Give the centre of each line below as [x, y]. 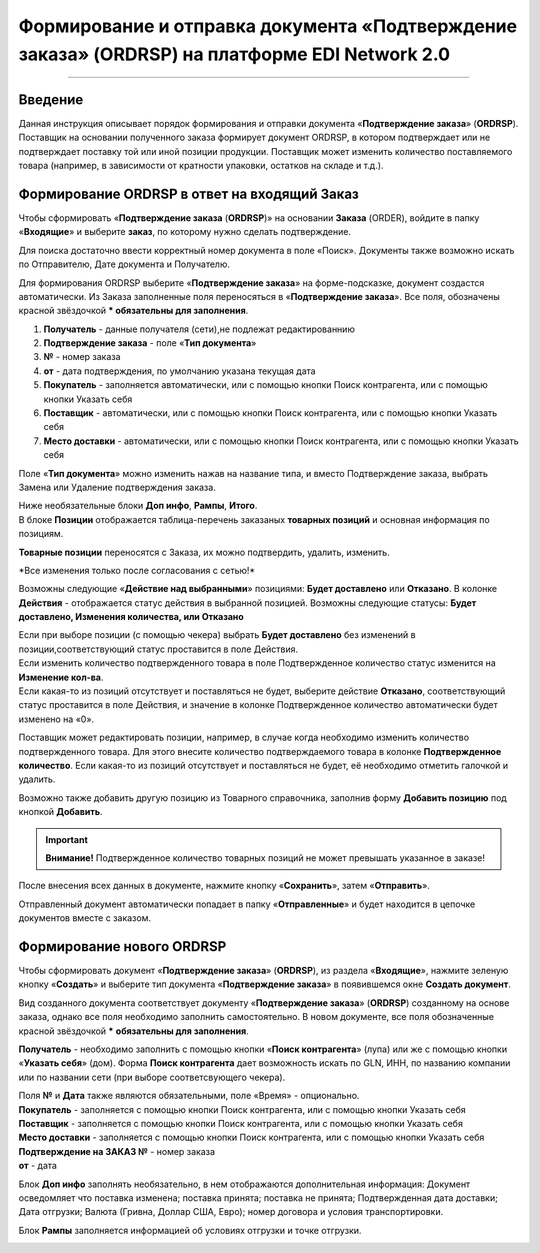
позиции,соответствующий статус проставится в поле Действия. [158, 649]
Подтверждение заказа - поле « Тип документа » [150, 343]
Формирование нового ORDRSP [122, 946]
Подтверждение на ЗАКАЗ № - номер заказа [116, 1151]
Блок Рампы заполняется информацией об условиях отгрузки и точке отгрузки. [190, 1230]
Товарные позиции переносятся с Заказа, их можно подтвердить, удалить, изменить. [204, 552]
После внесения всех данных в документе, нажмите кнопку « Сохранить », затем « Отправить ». [224, 886]
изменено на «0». [56, 719]
